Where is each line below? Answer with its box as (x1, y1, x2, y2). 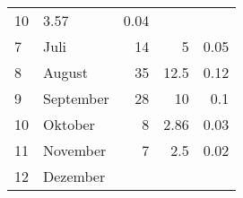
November (43, 140, 107, 160)
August (43, 62, 88, 82)
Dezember (43, 166, 106, 186)
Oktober (43, 114, 95, 134)
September (43, 88, 109, 108)
